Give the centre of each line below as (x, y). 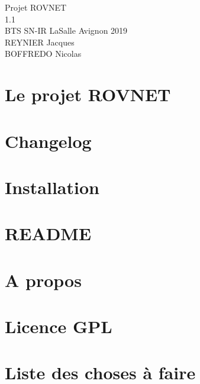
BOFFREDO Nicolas (43, 54)
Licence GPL (59, 326)
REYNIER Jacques (40, 42)
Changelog (48, 141)
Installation (52, 187)
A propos (43, 280)
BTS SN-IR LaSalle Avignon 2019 (66, 30)
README (48, 233)
